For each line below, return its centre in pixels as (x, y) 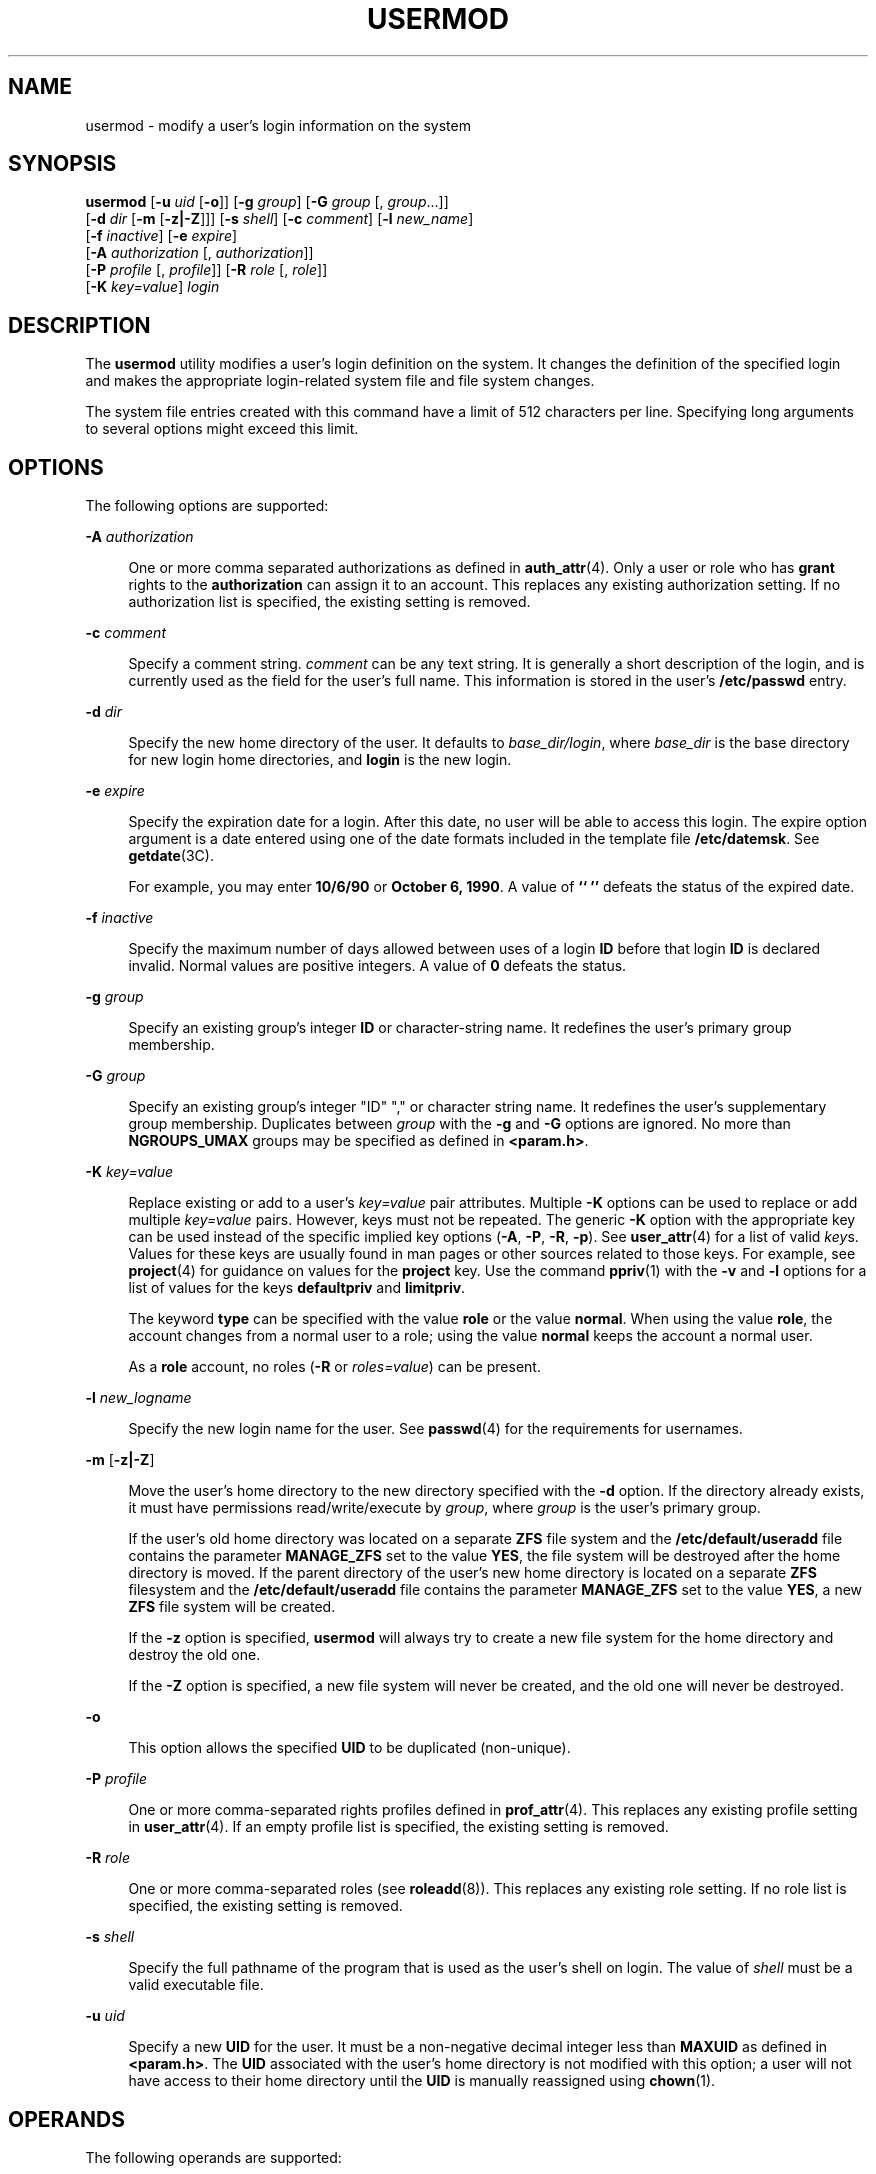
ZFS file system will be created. (232, 1607)
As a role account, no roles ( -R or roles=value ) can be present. (334, 1367)
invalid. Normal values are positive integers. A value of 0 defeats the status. (377, 966)
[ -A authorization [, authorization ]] (199, 253)
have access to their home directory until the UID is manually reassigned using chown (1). (422, 2081)
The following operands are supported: (213, 2157)
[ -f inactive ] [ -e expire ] (161, 236)
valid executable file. (196, 1985)
